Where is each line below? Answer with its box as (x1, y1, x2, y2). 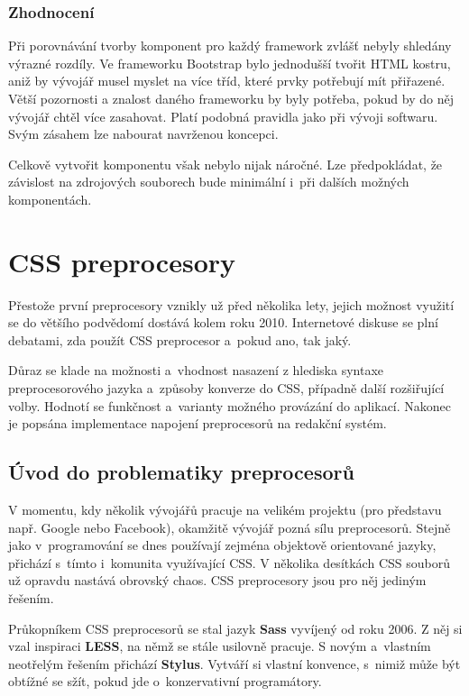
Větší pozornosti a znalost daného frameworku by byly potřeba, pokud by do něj (8, 89, 454, 107)
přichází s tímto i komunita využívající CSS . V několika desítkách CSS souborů (8, 553, 450, 572)
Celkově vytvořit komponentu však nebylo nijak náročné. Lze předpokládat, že (8, 154, 443, 173)
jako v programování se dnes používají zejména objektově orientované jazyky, (8, 536, 437, 554)
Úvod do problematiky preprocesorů (8, 458, 354, 486)
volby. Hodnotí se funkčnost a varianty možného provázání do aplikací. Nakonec (8, 396, 452, 415)
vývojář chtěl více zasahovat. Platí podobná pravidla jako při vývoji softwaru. (8, 106, 438, 125)
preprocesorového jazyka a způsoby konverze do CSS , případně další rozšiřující (8, 379, 445, 398)
